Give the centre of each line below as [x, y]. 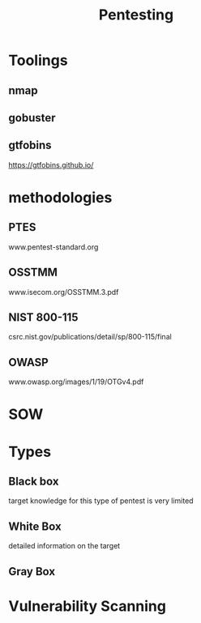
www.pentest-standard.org [53, 247]
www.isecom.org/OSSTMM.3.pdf [64, 292]
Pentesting [136, 15]
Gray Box [32, 572]
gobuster [32, 118]
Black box [34, 481]
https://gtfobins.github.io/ [51, 164]
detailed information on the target [64, 546]
